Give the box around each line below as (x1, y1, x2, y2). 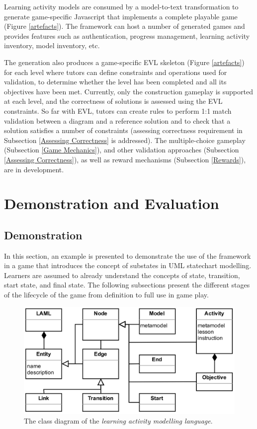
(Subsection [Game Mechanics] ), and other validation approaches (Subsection (4, 144, 239, 155)
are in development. (4, 164, 64, 174)
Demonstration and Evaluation (4, 193, 219, 214)
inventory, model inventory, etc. (4, 40, 100, 51)
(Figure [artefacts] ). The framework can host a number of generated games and (4, 21, 245, 31)
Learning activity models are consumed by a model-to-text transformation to (4, 1, 239, 11)
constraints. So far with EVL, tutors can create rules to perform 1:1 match (4, 105, 232, 116)
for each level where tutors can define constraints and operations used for (4, 67, 227, 77)
